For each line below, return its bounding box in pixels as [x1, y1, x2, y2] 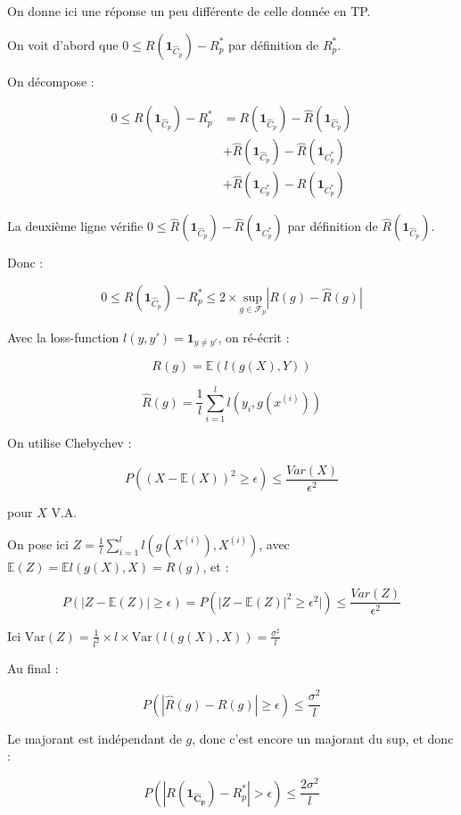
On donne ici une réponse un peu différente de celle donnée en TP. [7, 2, 371, 20]
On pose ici [7, 534, 69, 553]
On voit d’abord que [7, 35, 119, 54]
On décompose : [7, 71, 95, 90]
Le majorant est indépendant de [7, 729, 182, 747]
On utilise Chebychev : [7, 433, 132, 452]
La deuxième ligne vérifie [7, 217, 144, 235]
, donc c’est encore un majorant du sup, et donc [192, 729, 454, 747]
